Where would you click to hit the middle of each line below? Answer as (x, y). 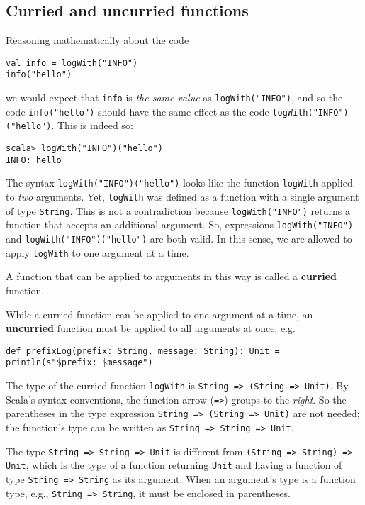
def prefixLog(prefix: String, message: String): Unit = (143, 351)
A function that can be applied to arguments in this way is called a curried (171, 276)
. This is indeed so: (92, 125)
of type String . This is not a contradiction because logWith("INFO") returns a (178, 210)
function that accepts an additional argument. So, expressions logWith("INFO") (180, 224)
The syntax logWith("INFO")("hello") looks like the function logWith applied (179, 183)
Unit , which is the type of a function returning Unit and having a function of (174, 465)
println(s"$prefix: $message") (79, 363)
